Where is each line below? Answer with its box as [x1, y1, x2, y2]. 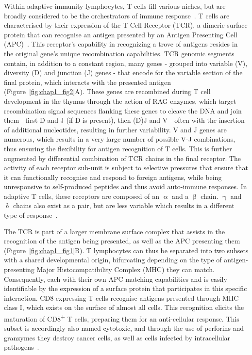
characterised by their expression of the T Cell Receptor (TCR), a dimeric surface [4, 20, 248, 30]
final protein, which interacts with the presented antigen [4, 77, 171, 87]
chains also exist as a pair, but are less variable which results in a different [13, 200, 235, 210]
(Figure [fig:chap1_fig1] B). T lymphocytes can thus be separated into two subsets [4, 245, 249, 255]
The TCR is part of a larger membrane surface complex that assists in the [4, 226, 225, 236]
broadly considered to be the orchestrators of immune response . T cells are [4, 10, 230, 20]
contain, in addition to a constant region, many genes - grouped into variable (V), [4, 58, 248, 68]
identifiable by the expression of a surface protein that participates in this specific [4, 283, 247, 293]
